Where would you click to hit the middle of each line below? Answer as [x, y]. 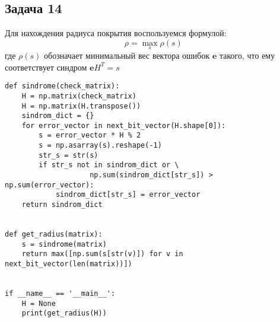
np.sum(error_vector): [50, 185]
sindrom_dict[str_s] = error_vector [128, 195]
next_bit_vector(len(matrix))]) [69, 264]
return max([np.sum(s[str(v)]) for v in [102, 254]
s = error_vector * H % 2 [90, 136]
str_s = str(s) [69, 155]
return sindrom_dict [62, 205]
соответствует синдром [46, 67]
